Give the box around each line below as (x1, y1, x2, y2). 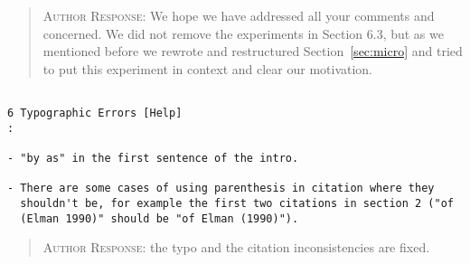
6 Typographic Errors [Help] (7, 107, 183, 120)
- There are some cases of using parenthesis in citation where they (7, 182, 435, 195)
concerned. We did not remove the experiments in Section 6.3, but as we (42, 24, 444, 42)
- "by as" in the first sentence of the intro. (7, 152, 299, 165)
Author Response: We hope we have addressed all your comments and (42, 6, 435, 24)
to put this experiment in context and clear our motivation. (42, 59, 373, 78)
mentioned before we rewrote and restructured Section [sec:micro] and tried (42, 42, 463, 61)
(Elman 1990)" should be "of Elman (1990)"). (20, 212, 299, 225)
